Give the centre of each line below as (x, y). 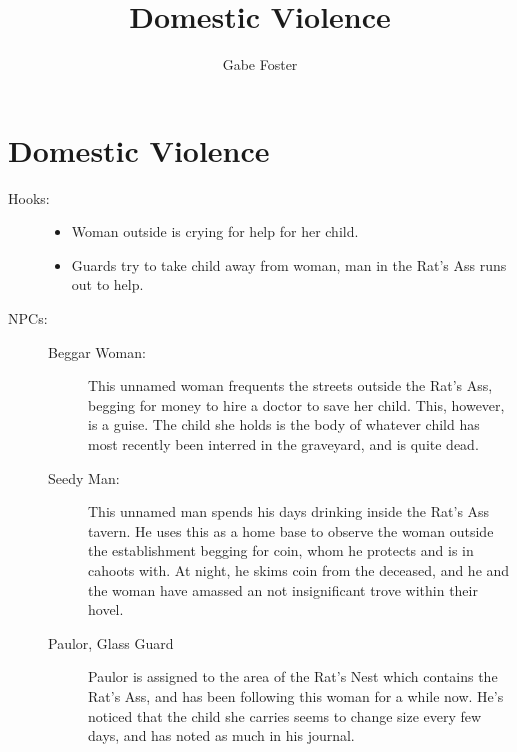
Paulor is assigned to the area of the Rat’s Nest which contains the (293, 676)
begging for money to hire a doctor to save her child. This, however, (296, 404)
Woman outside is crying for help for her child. (215, 231)
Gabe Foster (260, 64)
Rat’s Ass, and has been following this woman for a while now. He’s (296, 695)
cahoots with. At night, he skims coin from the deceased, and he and (299, 569)
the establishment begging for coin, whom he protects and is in (281, 550)
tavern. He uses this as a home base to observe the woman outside (291, 530)
